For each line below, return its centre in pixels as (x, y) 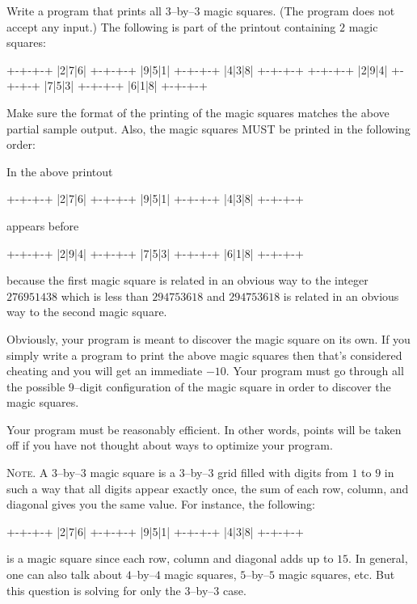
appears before (43, 225)
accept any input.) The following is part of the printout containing (171, 26)
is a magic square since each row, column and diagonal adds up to (170, 558)
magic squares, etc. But (337, 574)
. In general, (378, 558)
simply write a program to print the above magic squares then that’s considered (204, 355)
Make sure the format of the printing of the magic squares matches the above (198, 112)
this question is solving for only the (94, 590)
